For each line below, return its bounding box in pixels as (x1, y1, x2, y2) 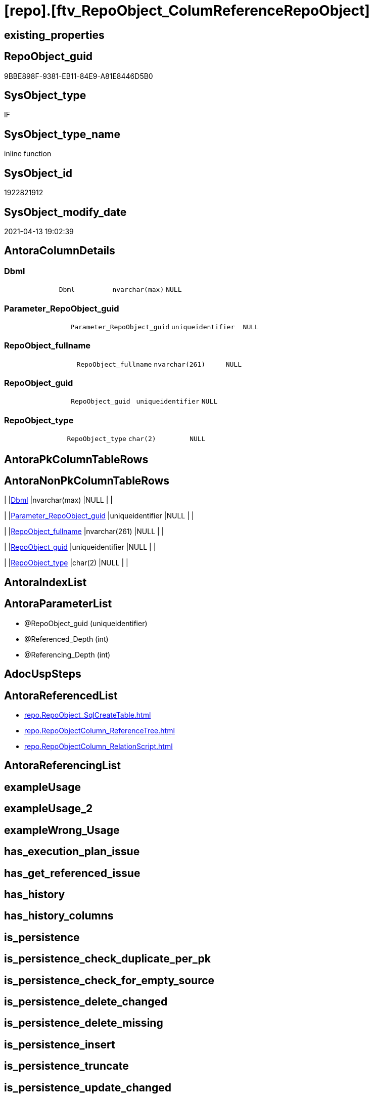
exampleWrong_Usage (4, 823, 120, 837)
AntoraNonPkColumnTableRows (4, 474, 170, 488)
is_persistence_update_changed (4, 1081, 172, 1094)
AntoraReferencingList (4, 759, 121, 772)
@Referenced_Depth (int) (24, 634, 109, 643)
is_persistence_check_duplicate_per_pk (4, 952, 211, 965)
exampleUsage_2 (4, 802, 93, 815)
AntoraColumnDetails (4, 244, 115, 257)
